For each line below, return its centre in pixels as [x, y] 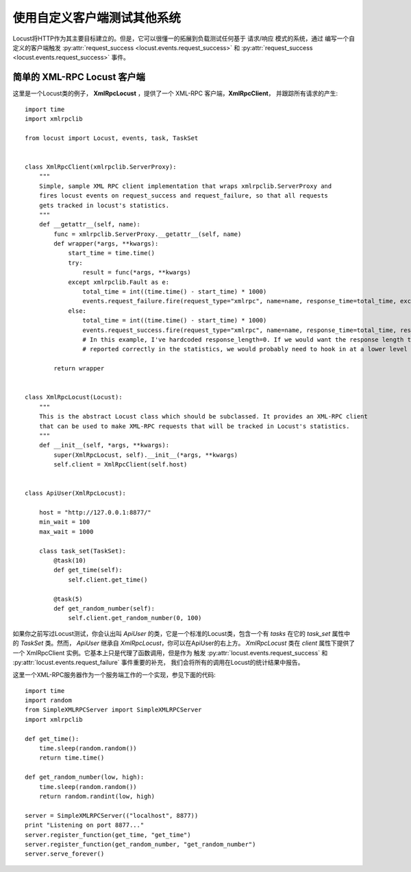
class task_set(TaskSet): [83, 551]
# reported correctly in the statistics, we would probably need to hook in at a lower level [245, 349]
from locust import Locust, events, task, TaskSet [112, 138]
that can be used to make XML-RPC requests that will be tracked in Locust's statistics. [194, 426]
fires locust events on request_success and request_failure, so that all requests [184, 196]
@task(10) [70, 560]
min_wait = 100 [64, 522]
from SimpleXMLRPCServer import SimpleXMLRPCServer [113, 710]
